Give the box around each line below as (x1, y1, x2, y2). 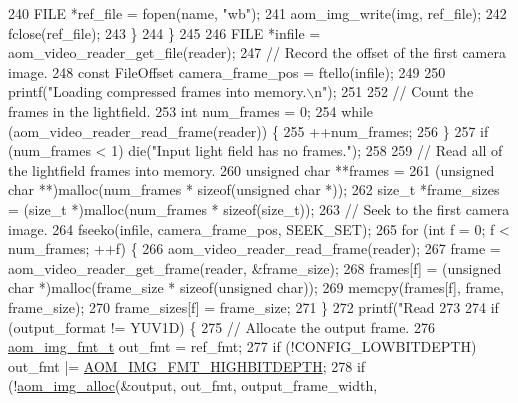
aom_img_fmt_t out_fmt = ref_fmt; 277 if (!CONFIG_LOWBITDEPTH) (8, 336, 477, 357)
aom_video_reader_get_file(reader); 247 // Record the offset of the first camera (8, 42, 506, 63)
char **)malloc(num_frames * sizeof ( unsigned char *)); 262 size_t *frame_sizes (8, 179, 500, 200)
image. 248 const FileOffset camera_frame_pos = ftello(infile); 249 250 (8, 61, 446, 82)
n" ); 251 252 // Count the (314, 81, 474, 102)
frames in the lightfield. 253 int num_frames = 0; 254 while (8, 100, 374, 121)
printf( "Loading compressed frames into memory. (8, 81, 307, 102)
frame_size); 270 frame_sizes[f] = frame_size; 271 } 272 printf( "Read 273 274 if (8, 296, 499, 317)
